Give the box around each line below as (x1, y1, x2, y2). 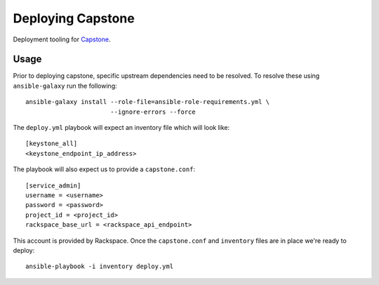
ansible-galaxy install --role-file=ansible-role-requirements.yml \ (25, 98, 270, 106)
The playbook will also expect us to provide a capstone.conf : (13, 165, 196, 173)
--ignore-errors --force (109, 107, 196, 116)
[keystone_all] (25, 140, 78, 147)
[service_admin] (25, 181, 81, 190)
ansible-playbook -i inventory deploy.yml (25, 263, 174, 270)
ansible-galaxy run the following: (13, 81, 117, 90)
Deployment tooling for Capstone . (13, 35, 111, 44)
